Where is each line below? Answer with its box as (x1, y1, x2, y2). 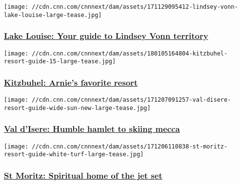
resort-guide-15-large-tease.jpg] (4, 58, 116, 65)
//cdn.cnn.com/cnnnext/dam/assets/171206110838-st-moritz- (32, 143, 228, 150)
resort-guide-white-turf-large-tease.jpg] (4, 151, 144, 158)
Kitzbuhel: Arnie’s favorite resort (4, 76, 138, 88)
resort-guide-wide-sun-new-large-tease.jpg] (4, 104, 151, 111)
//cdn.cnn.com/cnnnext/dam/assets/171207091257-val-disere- (32, 96, 231, 104)
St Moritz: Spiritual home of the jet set (4, 169, 162, 181)
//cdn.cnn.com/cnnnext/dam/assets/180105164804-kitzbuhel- (32, 50, 228, 57)
